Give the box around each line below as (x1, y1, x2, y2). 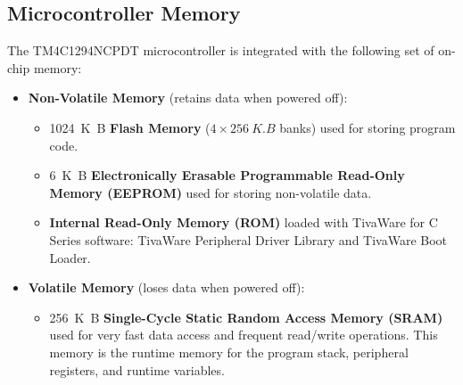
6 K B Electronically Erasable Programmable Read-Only (49, 166, 405, 184)
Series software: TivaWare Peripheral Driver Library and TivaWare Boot (49, 230, 448, 249)
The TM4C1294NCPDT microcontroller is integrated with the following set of (7, 41, 434, 60)
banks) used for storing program (279, 118, 456, 136)
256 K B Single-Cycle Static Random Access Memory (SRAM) (49, 307, 443, 326)
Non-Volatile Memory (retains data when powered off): (28, 88, 348, 107)
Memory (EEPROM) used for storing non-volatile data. (49, 183, 372, 201)
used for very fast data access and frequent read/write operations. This (49, 325, 438, 344)
